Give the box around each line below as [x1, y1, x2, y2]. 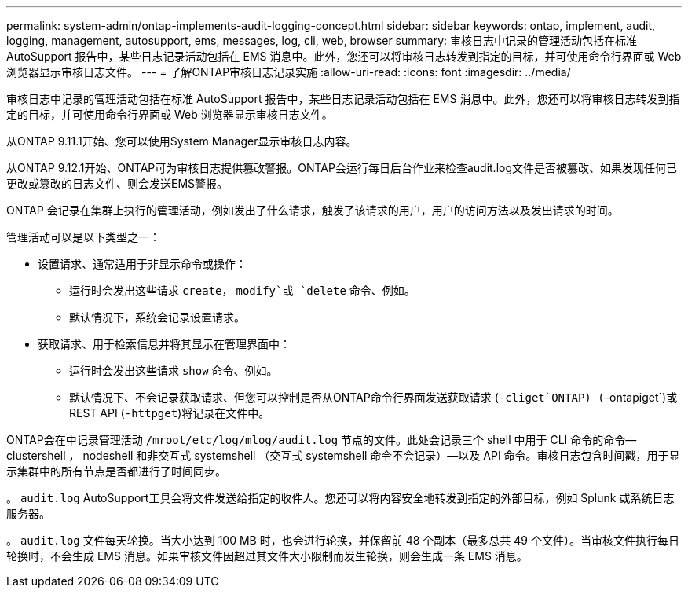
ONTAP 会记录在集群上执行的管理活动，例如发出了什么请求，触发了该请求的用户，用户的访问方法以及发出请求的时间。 [6, 203, 619, 217]
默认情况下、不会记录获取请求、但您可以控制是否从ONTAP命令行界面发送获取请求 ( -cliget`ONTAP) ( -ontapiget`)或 [69, 390, 678, 404]
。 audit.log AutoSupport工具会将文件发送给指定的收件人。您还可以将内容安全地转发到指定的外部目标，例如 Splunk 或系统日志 [6, 491, 675, 504]
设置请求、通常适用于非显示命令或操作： [38, 257, 247, 270]
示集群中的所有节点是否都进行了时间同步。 [6, 464, 226, 478]
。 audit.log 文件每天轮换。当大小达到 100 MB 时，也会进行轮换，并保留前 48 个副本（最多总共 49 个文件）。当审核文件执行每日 [6, 533, 679, 547]
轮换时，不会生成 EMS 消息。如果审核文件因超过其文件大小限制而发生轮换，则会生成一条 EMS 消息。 [6, 549, 528, 563]
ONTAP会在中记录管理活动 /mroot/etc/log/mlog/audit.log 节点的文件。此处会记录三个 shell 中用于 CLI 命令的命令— [6, 433, 637, 446]
